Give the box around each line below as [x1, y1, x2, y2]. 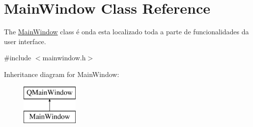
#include [4, 52, 31, 63]
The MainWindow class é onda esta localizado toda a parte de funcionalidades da [4, 26, 249, 37]
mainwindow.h [42, 52, 86, 63]
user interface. [4, 36, 46, 46]
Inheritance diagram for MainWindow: [4, 69, 119, 79]
